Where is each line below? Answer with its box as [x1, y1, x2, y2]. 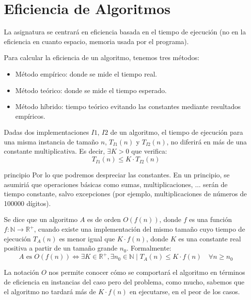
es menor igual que [59, 233, 115, 243]
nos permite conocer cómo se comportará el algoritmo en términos [48, 267, 245, 277]
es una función [189, 214, 232, 224]
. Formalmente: [126, 243, 172, 253]
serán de [203, 179, 228, 189]
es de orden [87, 214, 121, 224]
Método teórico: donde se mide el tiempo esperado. [15, 85, 167, 95]
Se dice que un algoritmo [4, 214, 78, 224]
